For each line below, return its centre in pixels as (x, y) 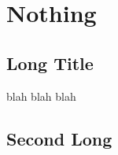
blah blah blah (41, 96)
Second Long (59, 138)
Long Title (50, 63)
